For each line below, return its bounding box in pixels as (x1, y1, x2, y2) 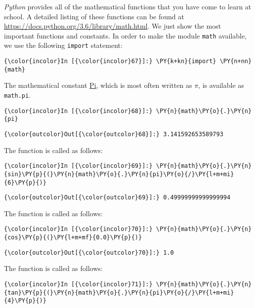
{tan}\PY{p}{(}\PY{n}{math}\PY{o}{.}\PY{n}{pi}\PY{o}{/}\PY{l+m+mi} (4, 289, 234, 296)
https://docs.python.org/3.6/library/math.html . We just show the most (4, 21, 221, 31)
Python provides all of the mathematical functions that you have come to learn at (4, 1, 252, 11)
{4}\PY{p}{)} (4, 297, 46, 305)
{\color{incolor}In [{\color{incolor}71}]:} (4, 281, 153, 288)
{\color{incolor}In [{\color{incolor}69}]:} (4, 162, 153, 170)
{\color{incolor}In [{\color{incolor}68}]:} (4, 107, 153, 115)
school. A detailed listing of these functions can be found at (4, 11, 184, 21)
